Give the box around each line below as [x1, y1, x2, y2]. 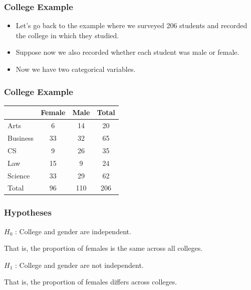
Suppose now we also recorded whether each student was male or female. [16, 47, 239, 57]
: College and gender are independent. [15, 226, 131, 236]
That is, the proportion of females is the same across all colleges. [4, 243, 203, 253]
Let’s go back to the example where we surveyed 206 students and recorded [16, 20, 247, 31]
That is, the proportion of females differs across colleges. [4, 276, 177, 287]
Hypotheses [4, 206, 52, 219]
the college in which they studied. [16, 30, 119, 40]
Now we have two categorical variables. [16, 64, 136, 74]
